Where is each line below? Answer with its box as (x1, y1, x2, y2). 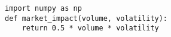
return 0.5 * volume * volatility (22, 24, 159, 33)
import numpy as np (5, 4, 82, 13)
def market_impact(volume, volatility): (5, 14, 168, 23)
